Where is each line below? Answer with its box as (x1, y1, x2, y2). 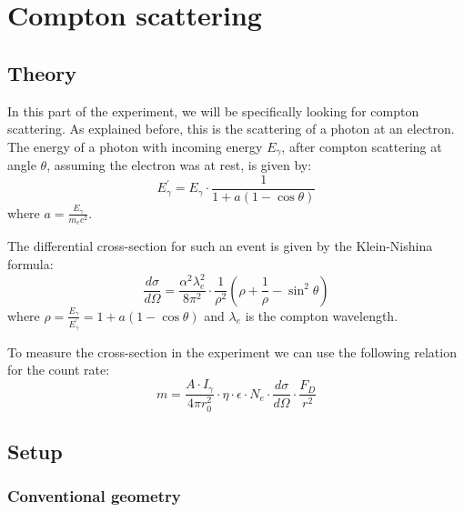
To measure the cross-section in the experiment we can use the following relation (7, 342, 457, 361)
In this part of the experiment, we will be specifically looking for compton (7, 101, 419, 120)
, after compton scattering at (281, 136, 442, 156)
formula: (7, 255, 54, 274)
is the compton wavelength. (245, 306, 398, 325)
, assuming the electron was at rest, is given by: (46, 156, 312, 175)
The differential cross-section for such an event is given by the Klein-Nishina (7, 236, 433, 256)
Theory (7, 58, 77, 86)
